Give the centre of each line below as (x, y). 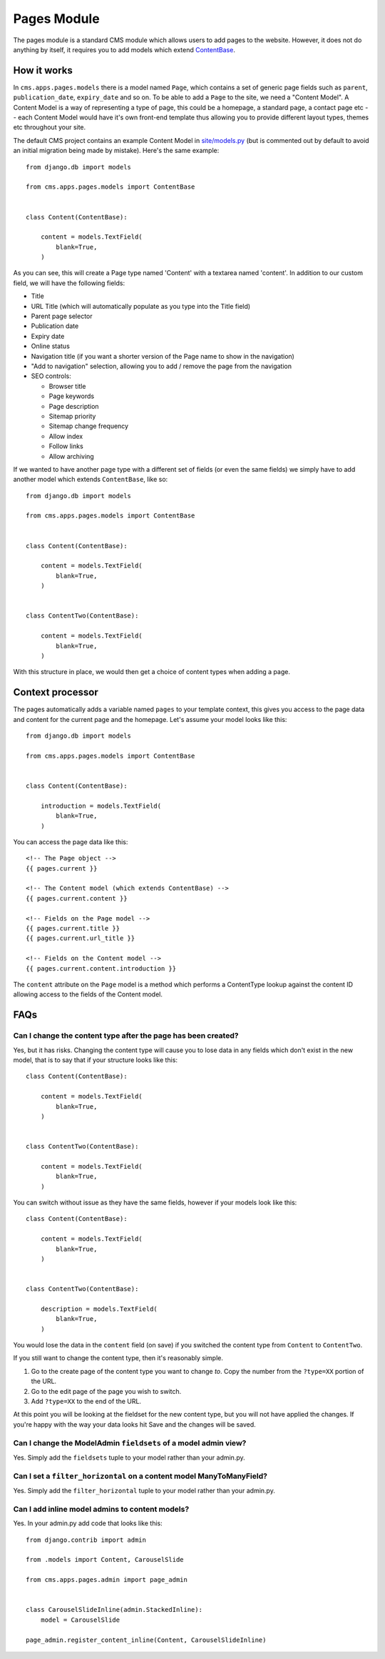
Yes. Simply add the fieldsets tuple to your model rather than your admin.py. (129, 1457)
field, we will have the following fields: (69, 283)
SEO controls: (51, 376)
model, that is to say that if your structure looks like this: (96, 1060)
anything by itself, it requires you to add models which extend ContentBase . (124, 49)
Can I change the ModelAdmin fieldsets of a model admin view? (130, 1442)
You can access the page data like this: (71, 842)
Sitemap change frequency (88, 426)
